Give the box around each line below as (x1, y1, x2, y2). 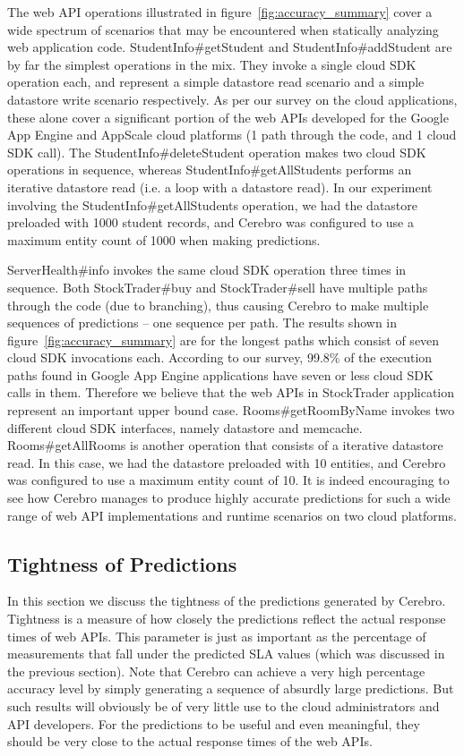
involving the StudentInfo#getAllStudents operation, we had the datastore (7, 195, 418, 214)
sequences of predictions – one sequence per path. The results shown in (7, 313, 398, 332)
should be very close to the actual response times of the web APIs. (7, 732, 373, 751)
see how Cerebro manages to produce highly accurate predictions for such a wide (7, 488, 451, 507)
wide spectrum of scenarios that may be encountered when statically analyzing (7, 20, 439, 38)
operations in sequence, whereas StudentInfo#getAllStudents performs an (7, 160, 412, 179)
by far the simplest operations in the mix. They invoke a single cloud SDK (7, 55, 417, 73)
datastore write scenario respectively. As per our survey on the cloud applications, (7, 89, 458, 108)
